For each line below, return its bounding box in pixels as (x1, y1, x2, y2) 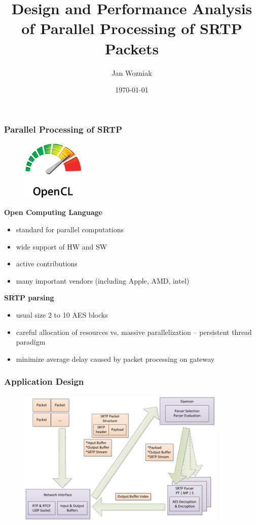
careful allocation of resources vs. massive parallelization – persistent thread (16, 326, 252, 337)
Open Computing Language (4, 207, 102, 218)
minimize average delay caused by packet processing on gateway (16, 353, 215, 364)
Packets (104, 38, 159, 58)
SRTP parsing (4, 292, 54, 303)
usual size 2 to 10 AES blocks (16, 309, 108, 320)
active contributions (16, 258, 78, 269)
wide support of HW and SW (16, 241, 107, 252)
